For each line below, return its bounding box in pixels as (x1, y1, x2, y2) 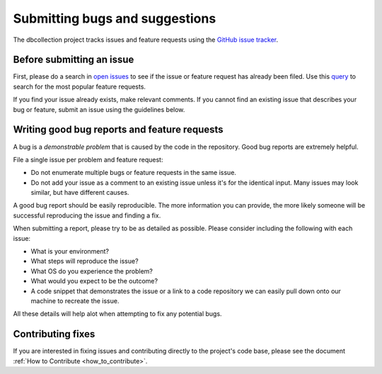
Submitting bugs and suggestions (13, 11, 216, 26)
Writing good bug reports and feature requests (13, 124, 224, 136)
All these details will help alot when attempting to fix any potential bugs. (13, 310, 222, 318)
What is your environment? (30, 247, 110, 256)
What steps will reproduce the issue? (30, 257, 139, 266)
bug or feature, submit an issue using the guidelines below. (13, 105, 185, 113)
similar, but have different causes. (30, 188, 129, 197)
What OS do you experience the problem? (30, 266, 154, 276)
